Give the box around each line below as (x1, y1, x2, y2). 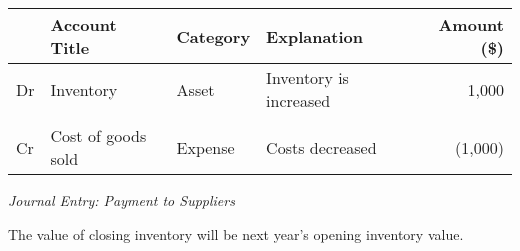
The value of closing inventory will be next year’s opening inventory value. (8, 223, 464, 244)
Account (50, 13, 117, 36)
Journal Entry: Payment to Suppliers (8, 190, 235, 210)
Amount (438, 13, 504, 36)
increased (266, 89, 331, 112)
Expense (176, 135, 235, 159)
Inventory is (266, 66, 349, 89)
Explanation (266, 24, 364, 48)
